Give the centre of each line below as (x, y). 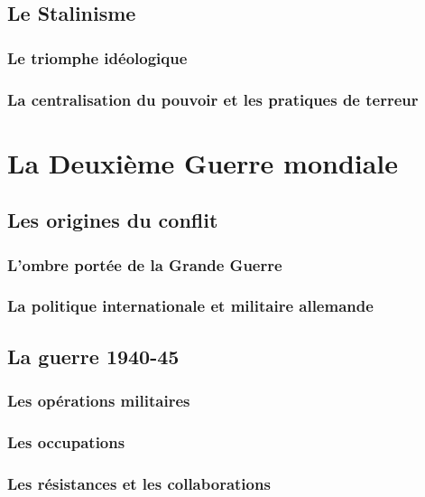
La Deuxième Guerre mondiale (203, 162)
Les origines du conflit (113, 220)
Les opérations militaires (99, 401)
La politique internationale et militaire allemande (190, 306)
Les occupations (66, 441)
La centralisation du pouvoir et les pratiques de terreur (213, 99)
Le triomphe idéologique (97, 57)
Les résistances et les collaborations (139, 483)
